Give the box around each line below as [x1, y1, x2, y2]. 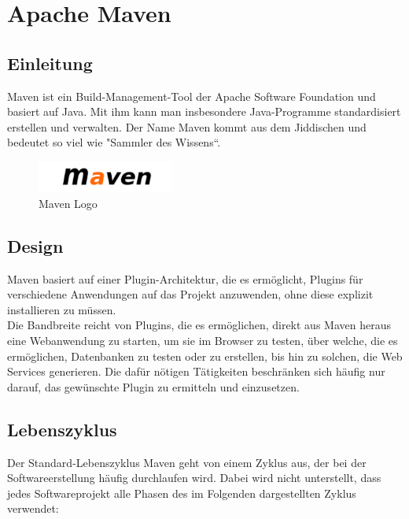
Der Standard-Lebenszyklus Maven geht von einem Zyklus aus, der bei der [7, 454, 367, 470]
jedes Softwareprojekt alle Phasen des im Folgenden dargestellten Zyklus [7, 484, 356, 501]
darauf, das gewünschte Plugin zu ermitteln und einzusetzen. [7, 378, 300, 395]
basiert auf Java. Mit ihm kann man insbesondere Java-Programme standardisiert [7, 103, 401, 120]
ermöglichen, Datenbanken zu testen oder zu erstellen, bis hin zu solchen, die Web [7, 347, 403, 364]
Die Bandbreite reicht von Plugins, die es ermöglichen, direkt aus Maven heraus [7, 317, 391, 333]
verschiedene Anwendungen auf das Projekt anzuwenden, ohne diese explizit [7, 286, 374, 302]
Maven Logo [39, 195, 98, 211]
